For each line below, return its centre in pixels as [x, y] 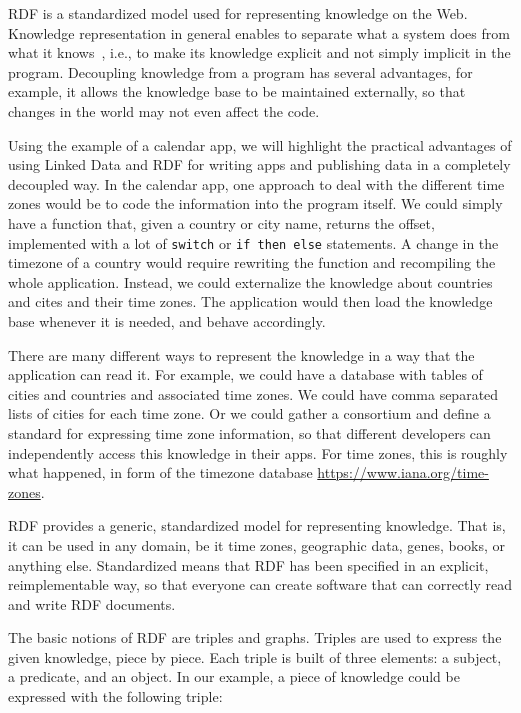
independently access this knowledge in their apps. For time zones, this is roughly [258, 452]
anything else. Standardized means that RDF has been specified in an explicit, [248, 564]
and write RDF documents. [92, 603]
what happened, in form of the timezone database [160, 472]
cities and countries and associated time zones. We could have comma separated [253, 393]
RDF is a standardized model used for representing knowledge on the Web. [238, 13]
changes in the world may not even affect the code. [164, 110]
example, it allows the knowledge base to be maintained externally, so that [237, 91]
